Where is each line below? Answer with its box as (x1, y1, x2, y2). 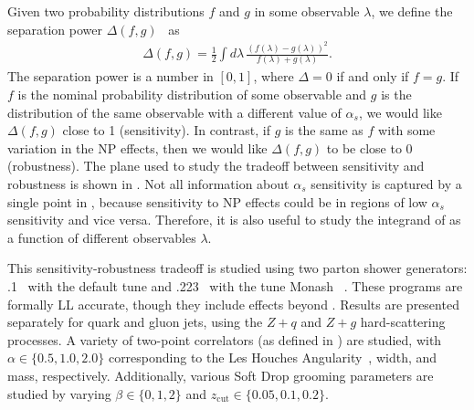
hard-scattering (360, 312, 446, 331)
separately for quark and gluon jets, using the (7, 312, 263, 331)
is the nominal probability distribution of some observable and (17, 85, 367, 103)
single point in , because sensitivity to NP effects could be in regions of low (7, 192, 427, 211)
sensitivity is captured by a (311, 173, 462, 193)
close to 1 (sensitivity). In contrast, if (62, 121, 271, 140)
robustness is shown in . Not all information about (7, 173, 290, 193)
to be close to (326, 138, 402, 157)
